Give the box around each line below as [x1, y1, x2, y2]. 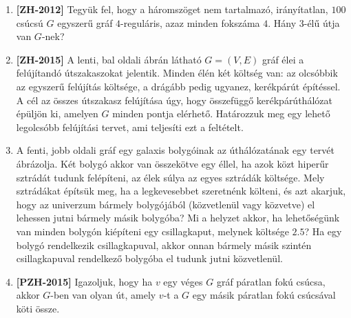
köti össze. [16, 301, 60, 315]
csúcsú [16, 15, 43, 30]
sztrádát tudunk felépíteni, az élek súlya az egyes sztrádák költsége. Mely [16, 170, 325, 184]
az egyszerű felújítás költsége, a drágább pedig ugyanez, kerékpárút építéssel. [16, 79, 341, 93]
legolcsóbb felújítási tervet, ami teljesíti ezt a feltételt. [16, 119, 244, 134]
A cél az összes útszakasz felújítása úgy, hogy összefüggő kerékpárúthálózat [16, 92, 332, 107]
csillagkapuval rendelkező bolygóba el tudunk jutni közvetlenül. [16, 251, 283, 266]
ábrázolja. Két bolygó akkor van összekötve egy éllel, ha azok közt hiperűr [16, 156, 329, 170]
